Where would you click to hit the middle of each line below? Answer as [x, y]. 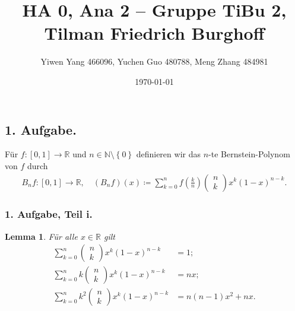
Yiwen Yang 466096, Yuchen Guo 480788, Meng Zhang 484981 [154, 61]
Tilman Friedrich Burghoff [154, 33]
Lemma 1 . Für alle [41, 236]
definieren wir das [168, 154]
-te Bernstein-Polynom [249, 154]
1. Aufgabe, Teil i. [49, 214]
